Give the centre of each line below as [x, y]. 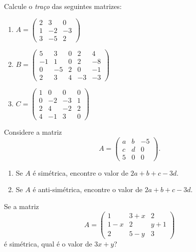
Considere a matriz [33, 132]
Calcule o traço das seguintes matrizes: [63, 6]
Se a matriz [22, 206]
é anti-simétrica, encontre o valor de [88, 189]
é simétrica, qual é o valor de [48, 243]
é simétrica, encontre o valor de [81, 172]
